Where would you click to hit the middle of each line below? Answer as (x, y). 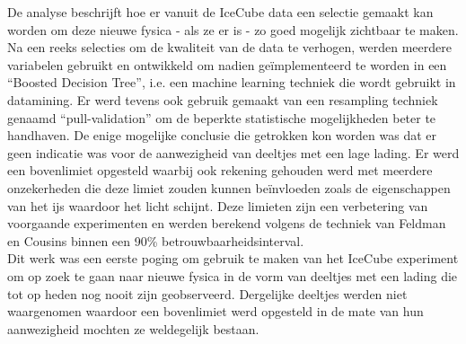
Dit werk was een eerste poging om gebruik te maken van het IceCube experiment (233, 258)
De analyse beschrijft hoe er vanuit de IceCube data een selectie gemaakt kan (220, 12)
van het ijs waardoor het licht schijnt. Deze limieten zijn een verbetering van (218, 205)
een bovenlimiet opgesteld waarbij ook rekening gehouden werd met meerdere (220, 170)
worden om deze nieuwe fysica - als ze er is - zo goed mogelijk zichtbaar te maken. (233, 29)
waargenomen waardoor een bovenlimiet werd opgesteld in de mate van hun (215, 311)
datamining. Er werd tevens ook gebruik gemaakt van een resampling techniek (223, 99)
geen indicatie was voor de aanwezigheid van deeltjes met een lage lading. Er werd (233, 152)
